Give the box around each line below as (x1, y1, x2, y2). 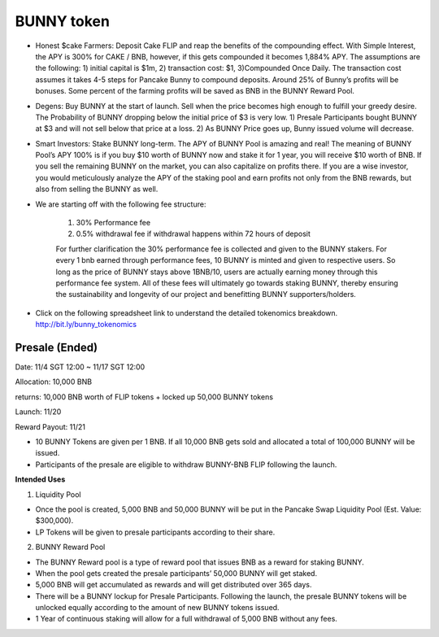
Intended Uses (15, 474, 66, 484)
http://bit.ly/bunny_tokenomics (35, 320, 137, 329)
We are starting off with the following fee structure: (35, 199, 206, 209)
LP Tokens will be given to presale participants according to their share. (35, 527, 276, 537)
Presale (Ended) (15, 340, 98, 354)
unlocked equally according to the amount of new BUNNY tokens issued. (35, 603, 280, 613)
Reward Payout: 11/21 (15, 421, 85, 431)
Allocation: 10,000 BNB (15, 377, 93, 386)
